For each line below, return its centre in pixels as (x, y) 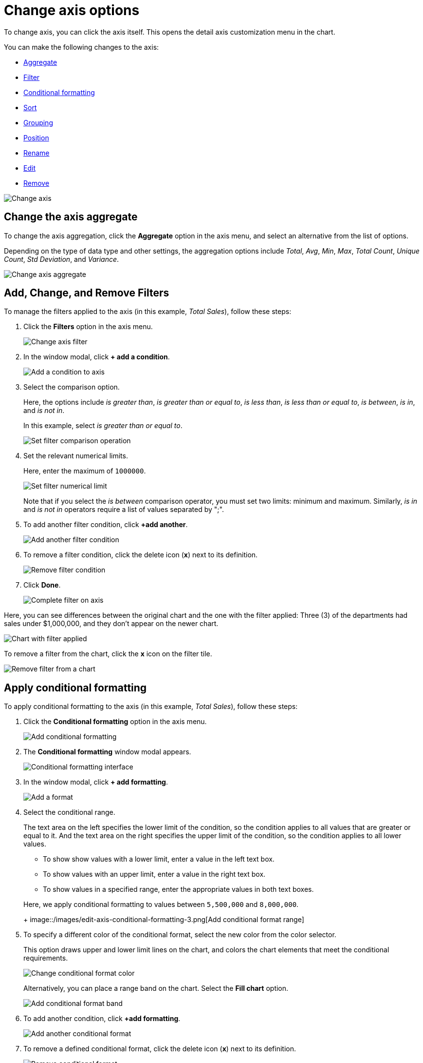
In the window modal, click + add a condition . (97, 357)
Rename (37, 153)
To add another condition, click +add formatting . (102, 1019)
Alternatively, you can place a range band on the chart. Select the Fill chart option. (156, 988)
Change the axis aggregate (71, 217)
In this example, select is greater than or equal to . (103, 426)
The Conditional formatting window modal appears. (107, 752)
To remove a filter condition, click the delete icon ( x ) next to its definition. (141, 555)
